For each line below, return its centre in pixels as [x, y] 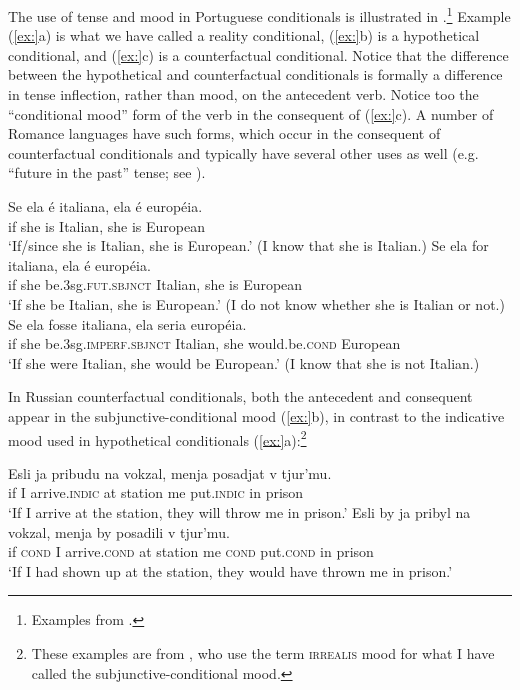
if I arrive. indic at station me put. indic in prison [156, 492]
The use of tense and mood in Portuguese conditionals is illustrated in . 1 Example [259, 14]
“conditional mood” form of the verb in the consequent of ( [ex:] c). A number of [251, 113]
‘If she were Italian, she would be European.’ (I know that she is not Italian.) [244, 362]
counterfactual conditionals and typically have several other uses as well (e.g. [243, 152]
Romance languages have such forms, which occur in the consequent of [224, 133]
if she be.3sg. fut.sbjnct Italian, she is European [155, 284]
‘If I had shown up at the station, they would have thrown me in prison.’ [230, 570]
